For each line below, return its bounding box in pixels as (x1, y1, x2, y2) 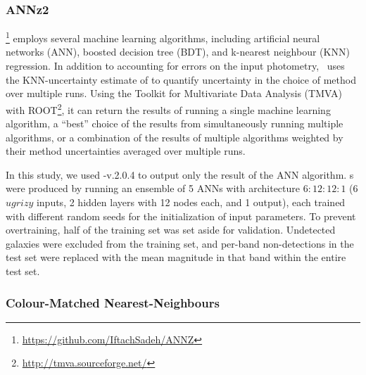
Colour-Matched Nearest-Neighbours (6, 293, 220, 311)
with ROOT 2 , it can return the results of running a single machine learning (6, 100, 331, 117)
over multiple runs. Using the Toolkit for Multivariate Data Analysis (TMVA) (6, 86, 342, 101)
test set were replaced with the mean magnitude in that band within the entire (6, 250, 346, 265)
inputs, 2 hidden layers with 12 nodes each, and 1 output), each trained (36, 195, 346, 210)
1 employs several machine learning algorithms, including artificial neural (6, 29, 320, 45)
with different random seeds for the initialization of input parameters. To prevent (6, 208, 356, 223)
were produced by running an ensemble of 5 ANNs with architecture (6, 181, 301, 196)
